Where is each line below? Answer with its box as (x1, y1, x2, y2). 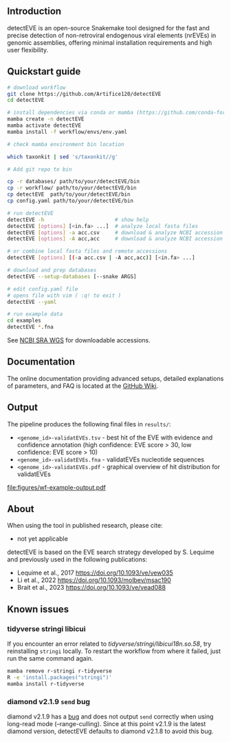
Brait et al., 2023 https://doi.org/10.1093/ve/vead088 (16, 584, 166, 592)
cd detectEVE (7, 96, 45, 104)
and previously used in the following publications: (7, 555, 148, 564)
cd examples (7, 317, 41, 324)
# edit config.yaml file (7, 285, 78, 292)
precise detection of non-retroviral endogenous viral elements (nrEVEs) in (7, 31, 217, 39)
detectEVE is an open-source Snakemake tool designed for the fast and (7, 23, 210, 32)
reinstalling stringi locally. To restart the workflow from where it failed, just (7, 647, 221, 655)
